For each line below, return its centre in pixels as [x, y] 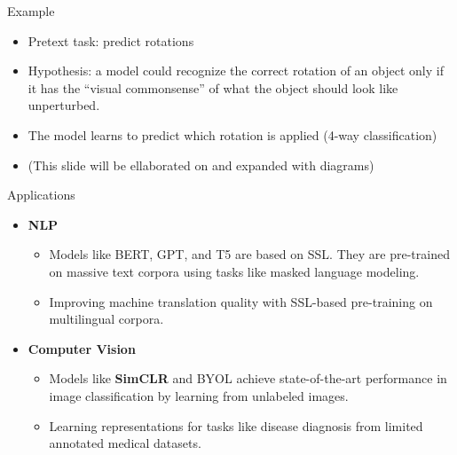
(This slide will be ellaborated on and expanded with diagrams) [201, 165]
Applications [41, 195]
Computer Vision [82, 348]
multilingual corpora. [106, 319]
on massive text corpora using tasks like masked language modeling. [234, 271]
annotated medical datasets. [125, 443]
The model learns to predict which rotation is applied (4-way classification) [232, 134]
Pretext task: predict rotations [111, 40]
